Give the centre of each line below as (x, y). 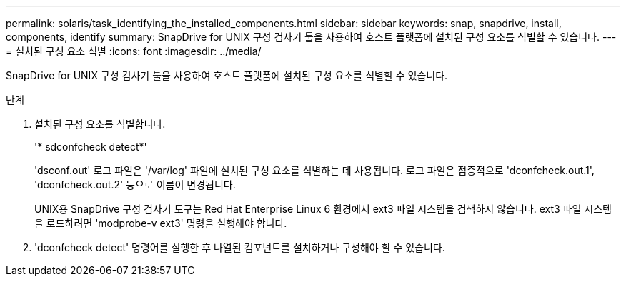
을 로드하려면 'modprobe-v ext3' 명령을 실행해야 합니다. (161, 223)
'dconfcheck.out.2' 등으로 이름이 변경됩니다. (135, 185)
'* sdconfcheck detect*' (91, 147)
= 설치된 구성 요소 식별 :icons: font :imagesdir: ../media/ (134, 51)
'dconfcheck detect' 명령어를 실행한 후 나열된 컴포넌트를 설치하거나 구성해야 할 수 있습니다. (240, 247)
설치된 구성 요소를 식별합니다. (100, 124)
